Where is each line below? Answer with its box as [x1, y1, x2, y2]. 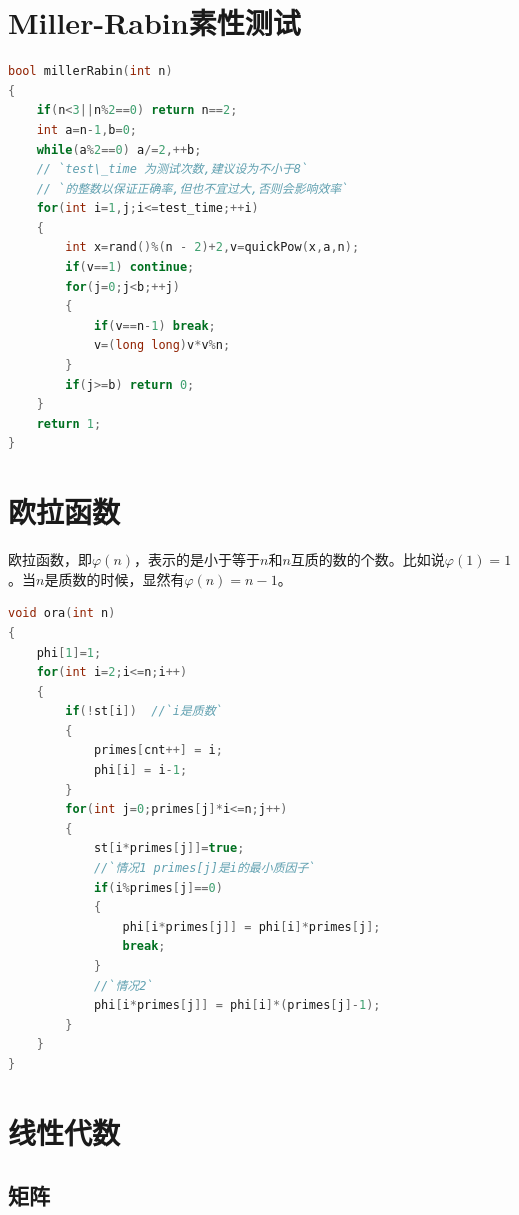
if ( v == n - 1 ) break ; [93, 318, 216, 333]
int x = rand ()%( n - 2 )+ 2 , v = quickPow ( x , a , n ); [65, 240, 360, 255]
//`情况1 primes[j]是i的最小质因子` [93, 861, 316, 876]
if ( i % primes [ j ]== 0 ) [93, 880, 223, 895]
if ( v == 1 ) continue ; [65, 260, 195, 275]
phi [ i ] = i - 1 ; [93, 763, 188, 778]
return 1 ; [36, 416, 102, 431]
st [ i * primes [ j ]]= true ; [93, 841, 245, 856]
